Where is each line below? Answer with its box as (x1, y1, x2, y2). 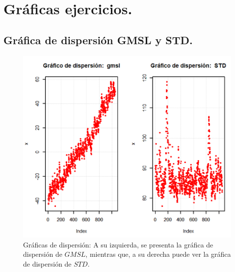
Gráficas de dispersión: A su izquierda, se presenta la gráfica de (23, 239, 213, 249)
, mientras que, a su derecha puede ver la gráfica (85, 249, 231, 259)
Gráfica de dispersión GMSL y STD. (3, 32, 193, 47)
